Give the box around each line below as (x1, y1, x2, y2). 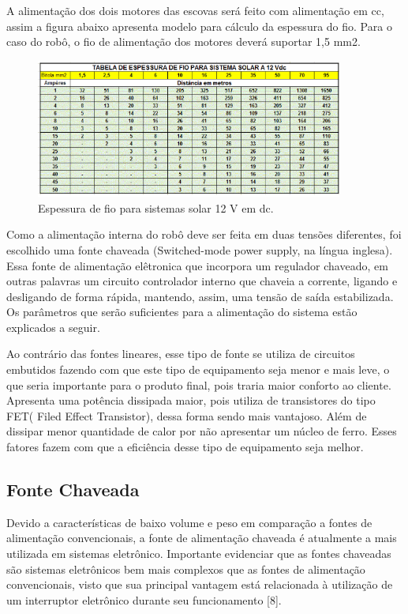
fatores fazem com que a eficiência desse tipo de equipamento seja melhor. (6, 439, 364, 455)
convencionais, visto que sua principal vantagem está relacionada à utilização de (6, 576, 393, 593)
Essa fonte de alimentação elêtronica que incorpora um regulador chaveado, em (6, 257, 388, 273)
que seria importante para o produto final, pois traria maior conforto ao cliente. (6, 376, 391, 393)
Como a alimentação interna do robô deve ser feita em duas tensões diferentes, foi (6, 226, 402, 243)
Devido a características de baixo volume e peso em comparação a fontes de (6, 514, 372, 530)
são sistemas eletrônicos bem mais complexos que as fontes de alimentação (6, 560, 365, 577)
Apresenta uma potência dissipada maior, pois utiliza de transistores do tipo (6, 392, 376, 409)
